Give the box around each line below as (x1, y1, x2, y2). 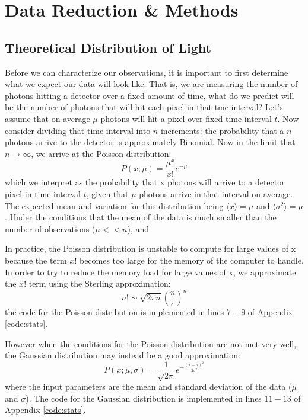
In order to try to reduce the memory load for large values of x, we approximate (5, 265, 296, 278)
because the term (5, 254, 67, 267)
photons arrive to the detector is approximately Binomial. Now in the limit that (5, 136, 296, 148)
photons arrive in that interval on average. (139, 188, 293, 200)
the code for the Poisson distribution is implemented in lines (5, 306, 224, 318)
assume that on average (5, 112, 90, 124)
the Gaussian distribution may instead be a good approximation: (5, 349, 240, 361)
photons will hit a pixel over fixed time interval (100, 112, 272, 124)
